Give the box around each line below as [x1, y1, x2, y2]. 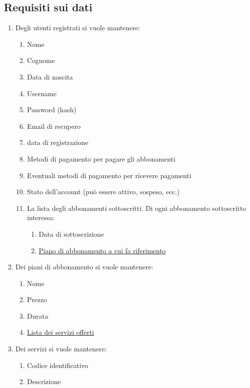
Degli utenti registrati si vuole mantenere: [15, 22, 140, 33]
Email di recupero [27, 121, 81, 131]
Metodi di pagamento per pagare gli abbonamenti [27, 153, 175, 163]
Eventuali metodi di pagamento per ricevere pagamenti [27, 170, 192, 180]
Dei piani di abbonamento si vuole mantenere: [15, 262, 154, 272]
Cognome [27, 55, 55, 65]
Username [27, 88, 57, 98]
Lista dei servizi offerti [27, 327, 94, 337]
